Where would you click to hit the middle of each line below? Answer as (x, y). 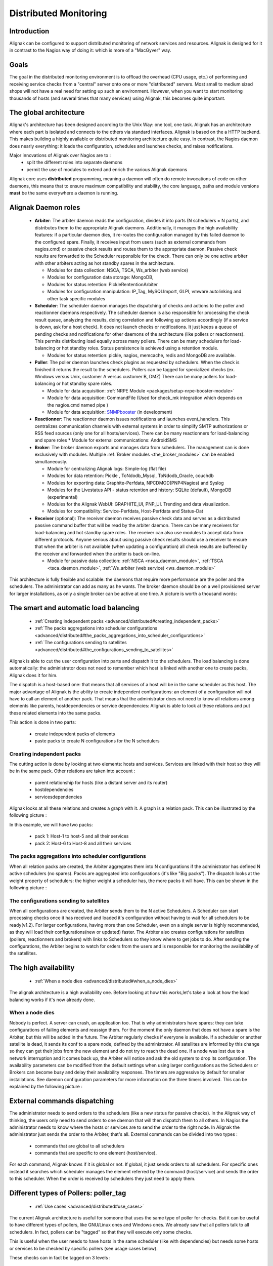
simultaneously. (51, 461)
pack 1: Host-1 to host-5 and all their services (82, 836)
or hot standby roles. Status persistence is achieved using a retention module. (137, 348)
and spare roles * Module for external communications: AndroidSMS (106, 440)
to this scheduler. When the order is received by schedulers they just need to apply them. (102, 1179)
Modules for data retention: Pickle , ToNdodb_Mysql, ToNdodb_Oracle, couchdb (131, 476)
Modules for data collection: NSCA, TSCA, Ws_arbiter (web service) (118, 270)
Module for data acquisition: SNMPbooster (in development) (110, 412)
